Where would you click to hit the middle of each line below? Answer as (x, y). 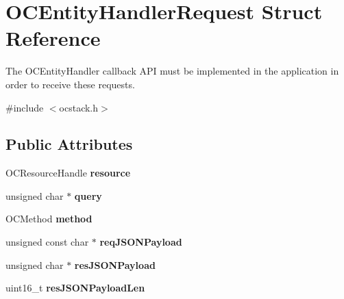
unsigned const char (47, 242)
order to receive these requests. (70, 84)
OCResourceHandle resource (68, 173)
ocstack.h (79, 107)
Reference (53, 38)
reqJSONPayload (141, 242)
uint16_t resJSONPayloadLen (75, 288)
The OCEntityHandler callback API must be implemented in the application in (172, 71)
